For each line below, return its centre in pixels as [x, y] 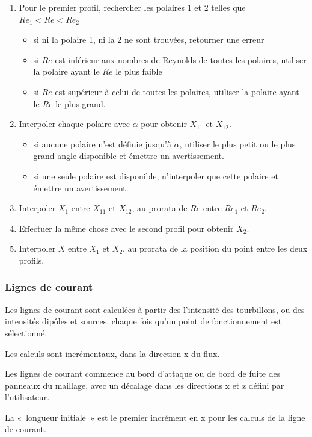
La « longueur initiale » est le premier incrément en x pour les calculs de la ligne [155, 417]
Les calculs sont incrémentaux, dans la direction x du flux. [112, 353]
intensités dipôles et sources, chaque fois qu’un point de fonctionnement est [143, 321]
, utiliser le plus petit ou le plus [237, 144]
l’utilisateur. [27, 397]
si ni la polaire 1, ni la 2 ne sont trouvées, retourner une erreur [149, 39]
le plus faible [139, 71]
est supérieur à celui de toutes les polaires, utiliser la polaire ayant [177, 91]
